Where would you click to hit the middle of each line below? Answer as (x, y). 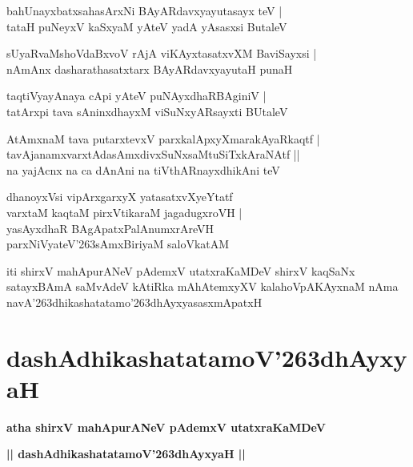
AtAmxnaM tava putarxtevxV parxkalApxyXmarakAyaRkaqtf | (163, 138)
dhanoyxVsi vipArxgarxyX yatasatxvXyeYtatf (120, 197)
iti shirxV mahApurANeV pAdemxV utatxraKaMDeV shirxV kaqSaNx (181, 270)
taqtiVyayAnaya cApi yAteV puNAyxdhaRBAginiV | (136, 96)
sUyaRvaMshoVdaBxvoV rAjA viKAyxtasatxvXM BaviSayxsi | (162, 53)
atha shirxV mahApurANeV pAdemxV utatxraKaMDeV (166, 427)
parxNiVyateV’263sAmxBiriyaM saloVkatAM (118, 244)
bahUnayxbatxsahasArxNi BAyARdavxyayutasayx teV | (144, 10)
